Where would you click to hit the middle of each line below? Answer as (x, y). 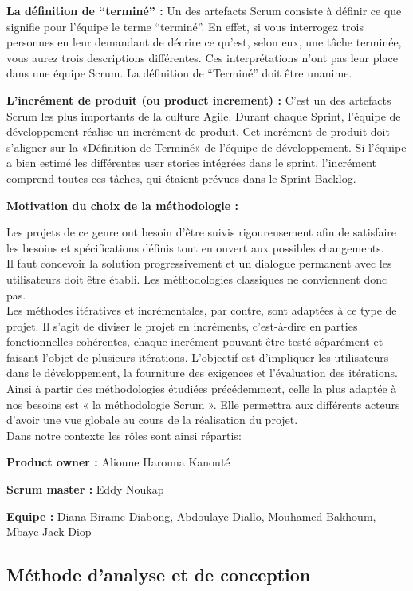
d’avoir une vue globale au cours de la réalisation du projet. (152, 420)
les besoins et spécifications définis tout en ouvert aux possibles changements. (195, 247)
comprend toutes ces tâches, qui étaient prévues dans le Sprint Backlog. (181, 178)
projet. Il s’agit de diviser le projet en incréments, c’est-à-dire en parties (182, 325)
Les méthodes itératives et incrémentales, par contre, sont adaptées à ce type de (202, 310)
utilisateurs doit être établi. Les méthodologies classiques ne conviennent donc (197, 278)
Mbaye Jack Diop (49, 532)
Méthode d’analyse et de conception (159, 575)
